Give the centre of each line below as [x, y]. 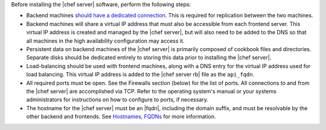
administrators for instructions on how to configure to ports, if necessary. [117, 100]
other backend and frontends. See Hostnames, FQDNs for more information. [121, 117]
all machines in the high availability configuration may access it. [105, 41]
